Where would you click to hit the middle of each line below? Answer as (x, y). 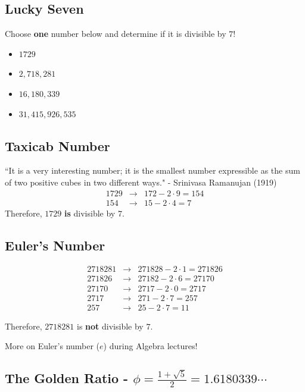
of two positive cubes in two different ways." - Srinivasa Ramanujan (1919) (141, 182)
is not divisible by (110, 326)
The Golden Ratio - (67, 378)
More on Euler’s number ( (52, 346)
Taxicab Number (57, 145)
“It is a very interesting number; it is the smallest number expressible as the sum (152, 170)
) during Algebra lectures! (150, 346)
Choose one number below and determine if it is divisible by (116, 34)
